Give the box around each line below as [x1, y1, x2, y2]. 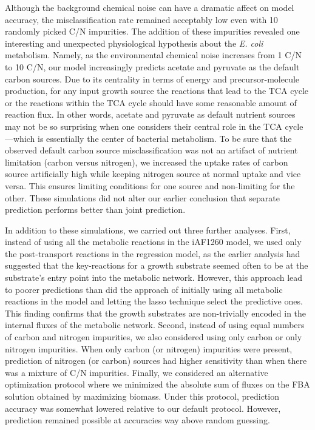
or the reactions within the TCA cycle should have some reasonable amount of [5, 96, 297, 109]
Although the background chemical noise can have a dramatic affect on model [5, 1, 294, 13]
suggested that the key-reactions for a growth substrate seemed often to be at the [5, 259, 308, 272]
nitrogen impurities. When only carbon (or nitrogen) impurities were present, [5, 342, 293, 355]
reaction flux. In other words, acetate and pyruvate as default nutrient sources [5, 108, 296, 121]
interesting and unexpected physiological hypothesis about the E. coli [5, 36, 263, 49]
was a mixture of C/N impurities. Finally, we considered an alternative [5, 366, 268, 378]
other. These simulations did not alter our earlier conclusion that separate [5, 191, 280, 204]
